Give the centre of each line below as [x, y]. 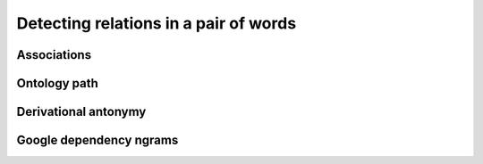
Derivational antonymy [81, 112]
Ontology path [57, 83]
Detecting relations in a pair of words [157, 23]
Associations [54, 55]
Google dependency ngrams [97, 140]
